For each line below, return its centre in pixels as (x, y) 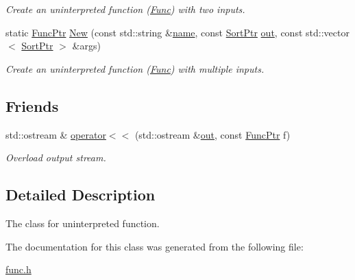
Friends (32, 105)
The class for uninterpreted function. (83, 223)
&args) (86, 46)
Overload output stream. (56, 157)
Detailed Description (81, 195)
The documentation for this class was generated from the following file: (155, 246)
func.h (19, 269)
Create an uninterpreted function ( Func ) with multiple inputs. (135, 68)
